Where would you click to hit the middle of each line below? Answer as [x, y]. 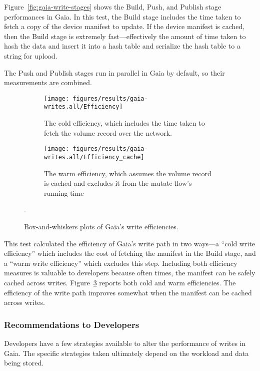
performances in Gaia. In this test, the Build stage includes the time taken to [122, 16]
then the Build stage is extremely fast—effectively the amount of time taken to [125, 36]
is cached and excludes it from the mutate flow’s [118, 183]
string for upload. [31, 55]
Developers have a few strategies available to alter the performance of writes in [125, 343]
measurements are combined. [48, 82]
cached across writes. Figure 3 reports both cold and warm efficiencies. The [120, 282]
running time [64, 193]
